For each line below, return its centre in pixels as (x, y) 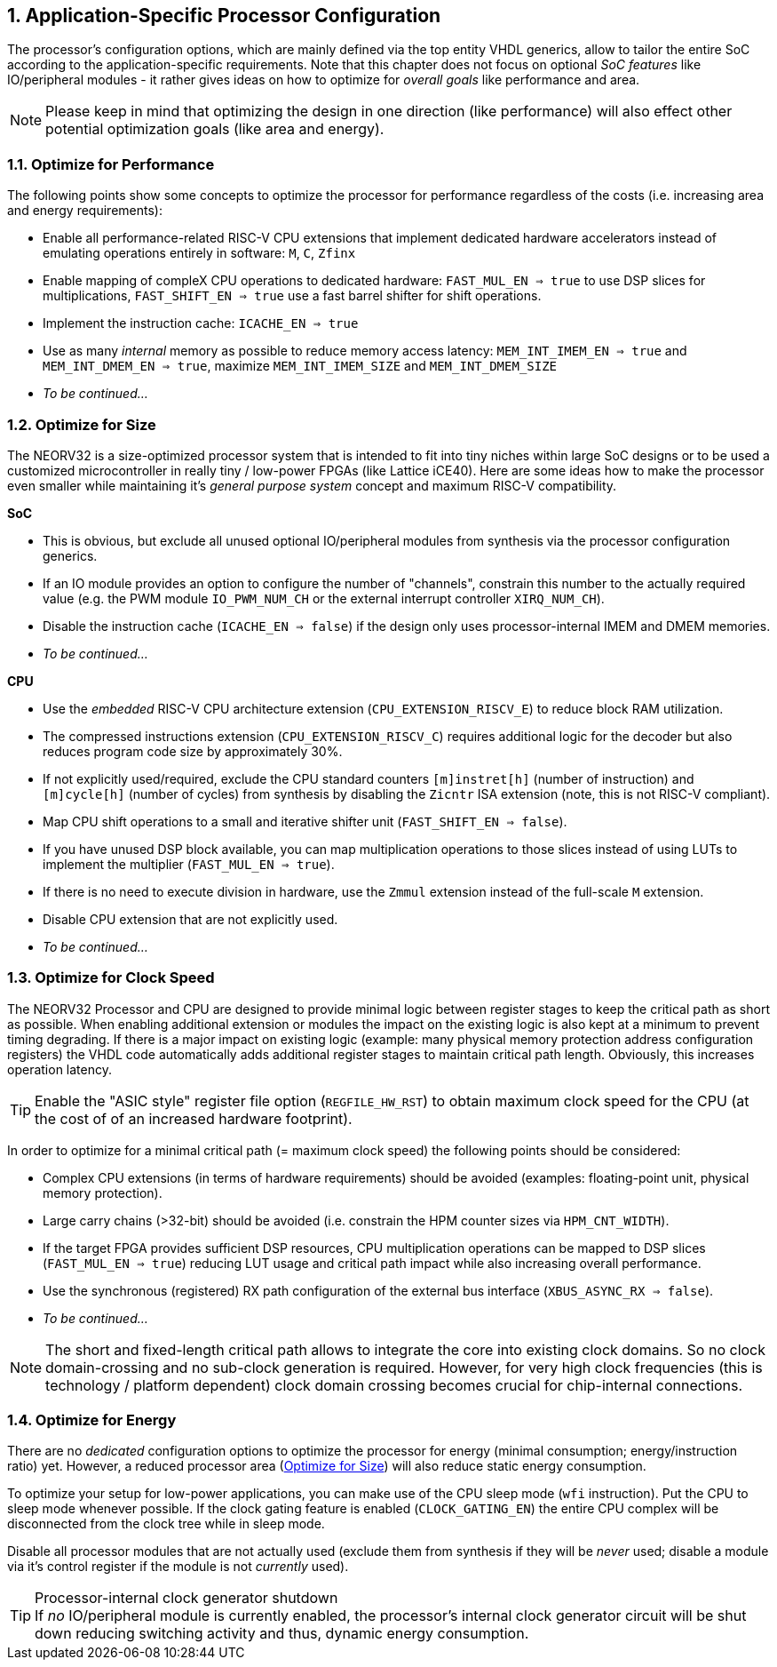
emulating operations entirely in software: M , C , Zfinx (199, 253)
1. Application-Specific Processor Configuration (224, 16)
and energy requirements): (85, 211)
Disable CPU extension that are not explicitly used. (190, 919)
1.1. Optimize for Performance (111, 164)
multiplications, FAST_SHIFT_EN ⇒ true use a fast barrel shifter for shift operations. (292, 296)
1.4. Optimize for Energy (92, 1420)
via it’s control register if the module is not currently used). (178, 1567)
